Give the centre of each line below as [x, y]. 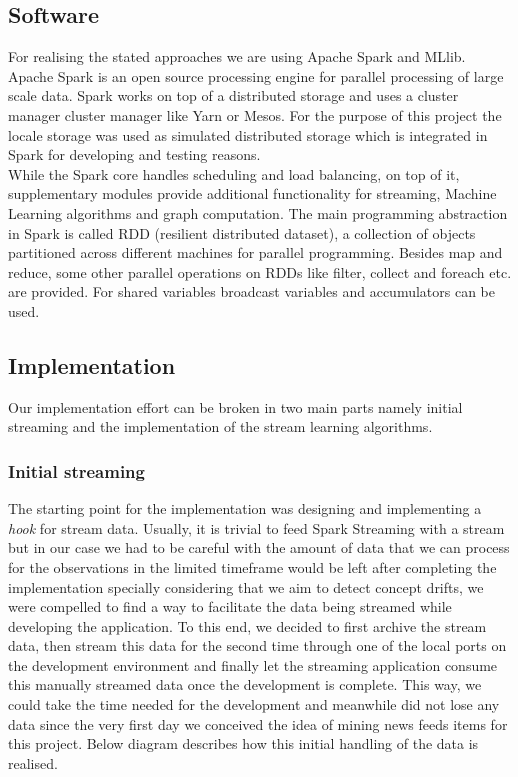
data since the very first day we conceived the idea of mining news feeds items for [258, 723]
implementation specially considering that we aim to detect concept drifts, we [246, 586]
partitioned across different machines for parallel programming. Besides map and [255, 252]
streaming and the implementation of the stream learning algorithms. [220, 426]
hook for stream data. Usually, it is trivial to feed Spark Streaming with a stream [256, 527]
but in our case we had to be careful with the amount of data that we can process [259, 547]
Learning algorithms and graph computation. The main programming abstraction [258, 212]
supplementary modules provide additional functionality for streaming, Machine [252, 193]
